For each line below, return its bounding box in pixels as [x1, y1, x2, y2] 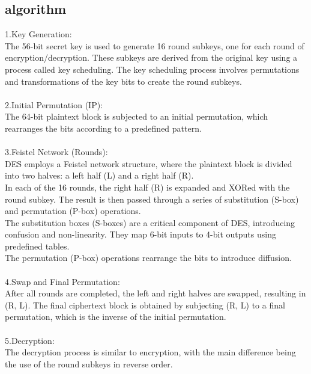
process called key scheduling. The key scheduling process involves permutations [5, 63, 300, 75]
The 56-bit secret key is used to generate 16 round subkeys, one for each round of [5, 39, 304, 52]
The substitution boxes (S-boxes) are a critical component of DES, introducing [5, 216, 295, 228]
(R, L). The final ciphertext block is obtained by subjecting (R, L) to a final [5, 298, 285, 311]
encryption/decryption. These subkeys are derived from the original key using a [5, 51, 298, 64]
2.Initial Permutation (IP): [5, 98, 103, 111]
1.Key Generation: [5, 28, 72, 40]
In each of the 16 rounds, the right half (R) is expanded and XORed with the [5, 180, 290, 193]
